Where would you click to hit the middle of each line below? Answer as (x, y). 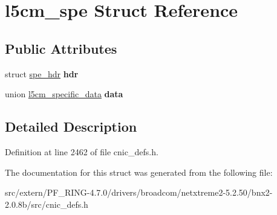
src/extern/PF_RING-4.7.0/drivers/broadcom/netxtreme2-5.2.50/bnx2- (139, 192)
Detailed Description (71, 127)
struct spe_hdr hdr (42, 73)
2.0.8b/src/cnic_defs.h (47, 204)
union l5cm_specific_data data (64, 94)
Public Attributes (61, 48)
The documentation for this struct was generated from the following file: (139, 172)
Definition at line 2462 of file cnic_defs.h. (82, 151)
